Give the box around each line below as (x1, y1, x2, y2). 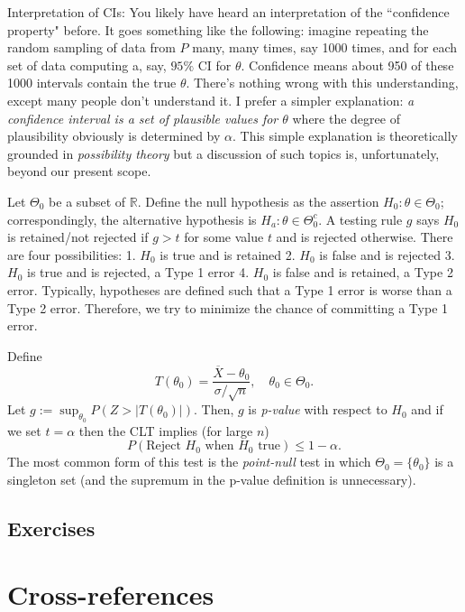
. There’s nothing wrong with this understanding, (186, 73, 459, 92)
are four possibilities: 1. (7, 245, 136, 264)
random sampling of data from (7, 38, 176, 57)
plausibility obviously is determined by (7, 126, 221, 145)
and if (411, 400, 443, 419)
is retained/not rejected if (7, 227, 149, 246)
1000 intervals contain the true (7, 73, 177, 92)
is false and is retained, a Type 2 (272, 263, 453, 282)
